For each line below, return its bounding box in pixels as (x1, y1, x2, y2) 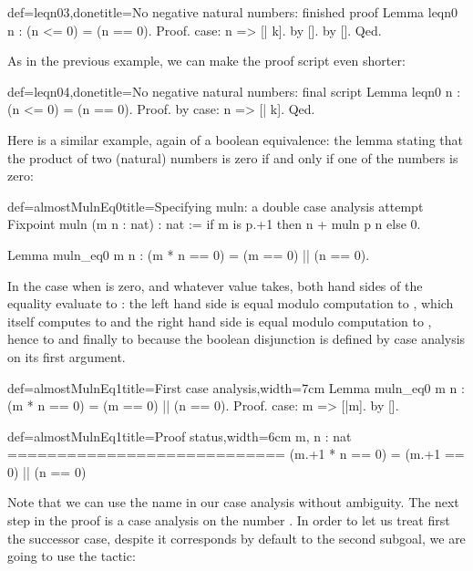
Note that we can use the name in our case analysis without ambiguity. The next (7, 493, 459, 512)
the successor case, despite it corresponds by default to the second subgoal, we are (7, 528, 466, 547)
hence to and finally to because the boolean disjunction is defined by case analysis (7, 329, 466, 348)
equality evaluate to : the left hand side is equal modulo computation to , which (7, 294, 454, 313)
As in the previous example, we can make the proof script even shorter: (7, 51, 406, 70)
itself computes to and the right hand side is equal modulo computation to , (7, 311, 432, 330)
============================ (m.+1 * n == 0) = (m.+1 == (7, 444, 465, 463)
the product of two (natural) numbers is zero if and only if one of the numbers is (7, 148, 458, 167)
